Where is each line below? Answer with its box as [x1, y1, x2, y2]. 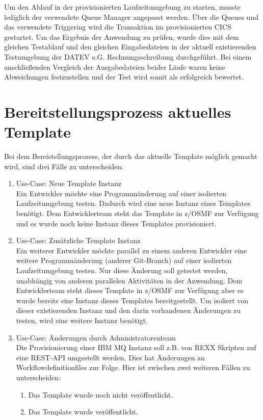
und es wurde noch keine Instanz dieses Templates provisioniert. [16, 218, 217, 228]
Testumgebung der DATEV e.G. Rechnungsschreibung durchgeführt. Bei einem [4, 51, 252, 62]
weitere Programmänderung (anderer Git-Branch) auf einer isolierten [16, 255, 232, 266]
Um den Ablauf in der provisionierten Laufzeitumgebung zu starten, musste [4, 2, 241, 12]
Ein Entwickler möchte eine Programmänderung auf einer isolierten [16, 188, 227, 198]
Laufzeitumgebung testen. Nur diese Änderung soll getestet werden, [16, 265, 228, 275]
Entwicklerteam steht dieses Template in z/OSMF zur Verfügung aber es [16, 285, 244, 296]
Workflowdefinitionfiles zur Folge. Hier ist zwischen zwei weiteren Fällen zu [16, 362, 250, 373]
